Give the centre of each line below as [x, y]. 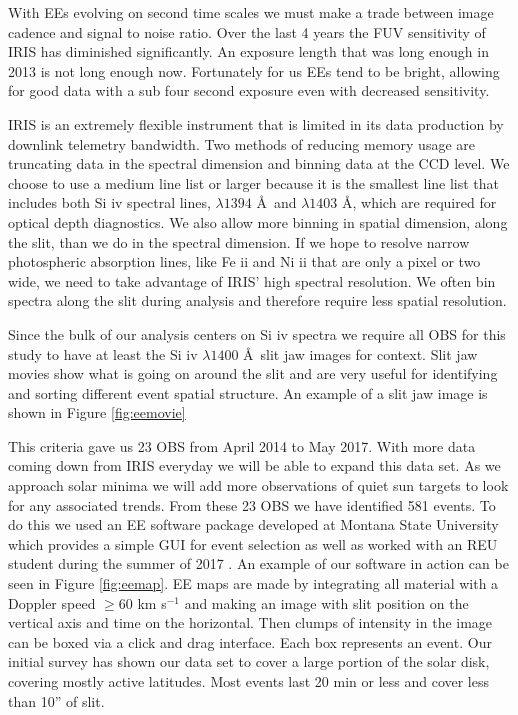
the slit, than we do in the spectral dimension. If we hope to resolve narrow [239, 241]
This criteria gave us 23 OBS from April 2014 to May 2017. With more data [242, 445]
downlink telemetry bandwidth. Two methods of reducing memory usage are [241, 143]
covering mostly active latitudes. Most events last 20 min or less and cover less [248, 681]
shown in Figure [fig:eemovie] [97, 412]
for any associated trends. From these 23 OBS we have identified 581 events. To [252, 504]
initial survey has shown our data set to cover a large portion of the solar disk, [249, 661]
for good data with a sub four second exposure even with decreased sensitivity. [249, 90]
